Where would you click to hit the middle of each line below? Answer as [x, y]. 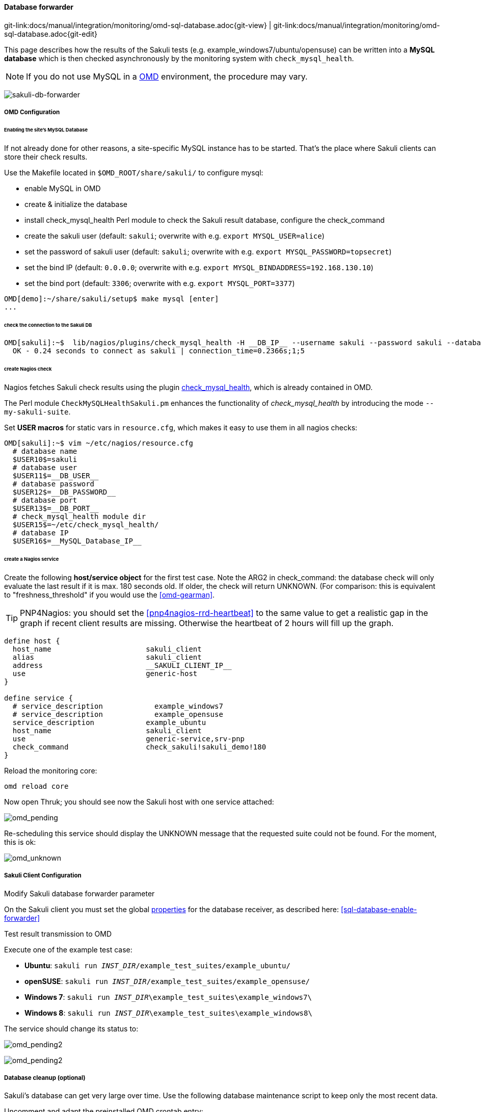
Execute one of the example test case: [68, 949]
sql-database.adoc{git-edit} [51, 34]
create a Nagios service [32, 559]
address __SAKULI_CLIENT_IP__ [122, 665]
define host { [32, 641]
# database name [45, 451]
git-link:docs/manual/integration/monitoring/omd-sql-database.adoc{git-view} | [138, 25]
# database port [45, 500]
